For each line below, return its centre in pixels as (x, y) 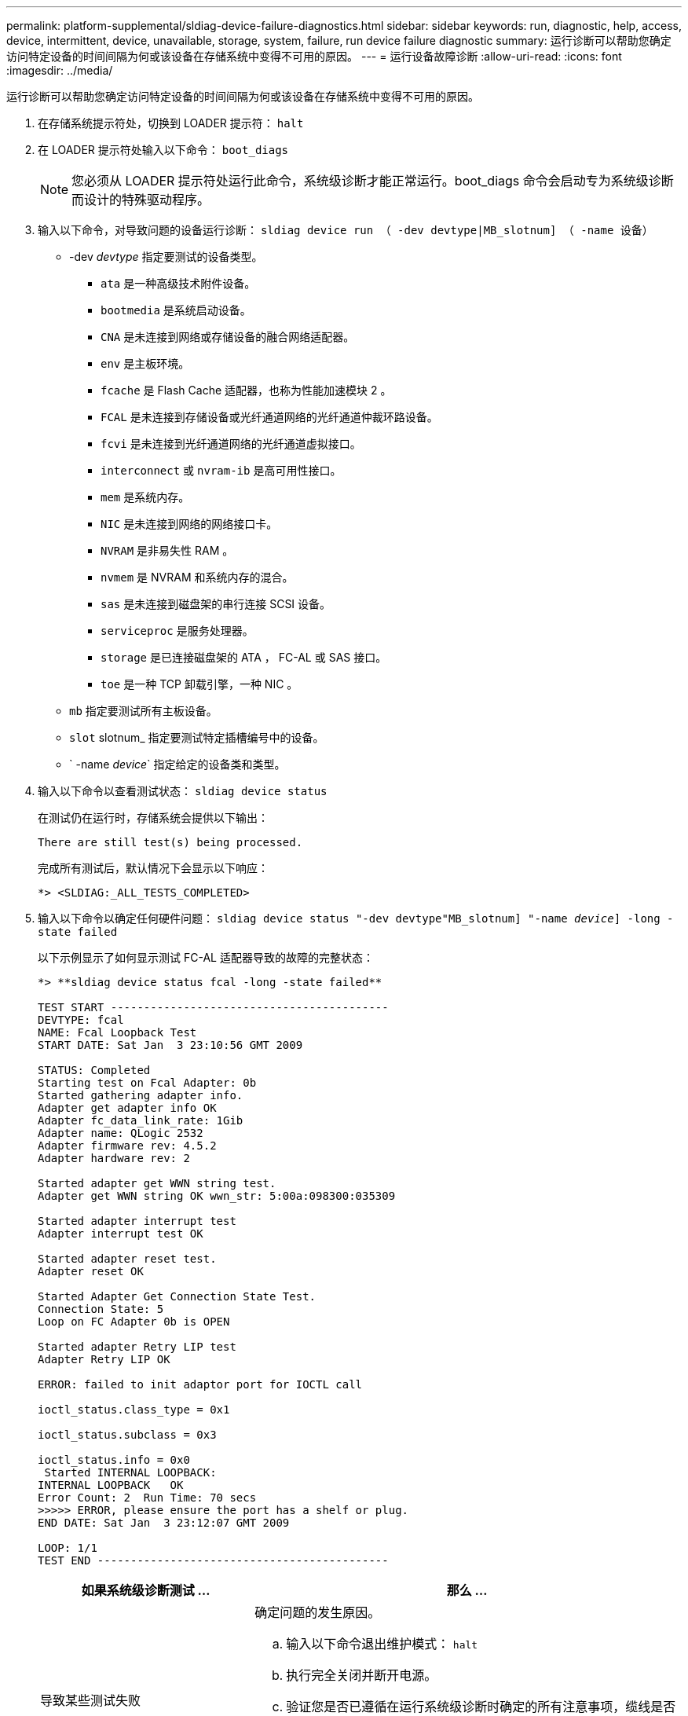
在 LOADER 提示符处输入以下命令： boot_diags (163, 150)
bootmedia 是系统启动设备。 (176, 310)
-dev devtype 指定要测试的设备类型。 (166, 257)
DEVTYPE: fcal (81, 1020)
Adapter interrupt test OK (121, 1234)
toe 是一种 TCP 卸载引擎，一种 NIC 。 (199, 684)
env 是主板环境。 (145, 363)
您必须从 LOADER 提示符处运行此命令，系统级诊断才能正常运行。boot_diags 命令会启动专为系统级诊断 (373, 181)
